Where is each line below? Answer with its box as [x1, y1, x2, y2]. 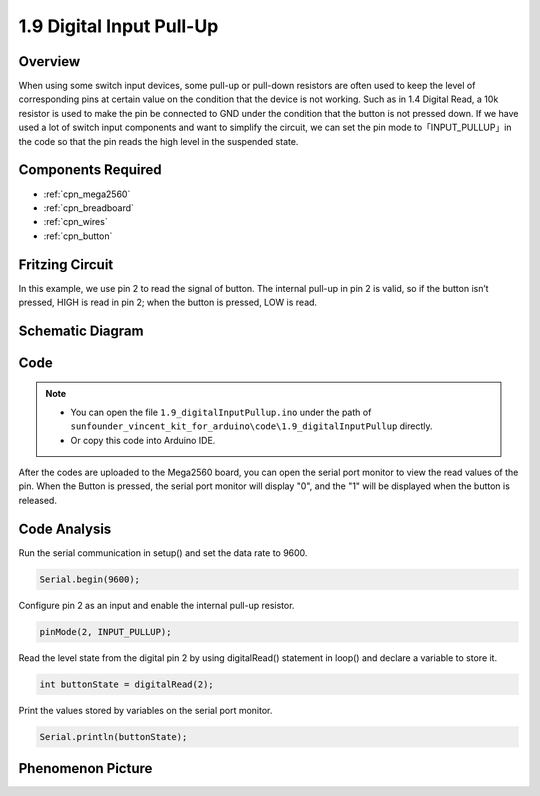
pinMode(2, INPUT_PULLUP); [39, 626, 172, 637]
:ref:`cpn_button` [43, 230, 113, 242]
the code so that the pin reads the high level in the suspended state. [18, 135, 299, 147]
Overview [18, 53, 81, 70]
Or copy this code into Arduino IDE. [70, 434, 216, 446]
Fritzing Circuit [18, 256, 114, 273]
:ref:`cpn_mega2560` [43, 188, 131, 200]
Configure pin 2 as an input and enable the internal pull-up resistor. [18, 599, 295, 611]
